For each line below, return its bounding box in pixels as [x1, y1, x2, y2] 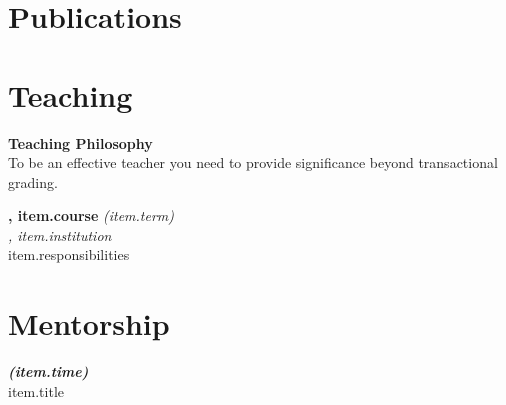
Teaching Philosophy [8, 132, 153, 153]
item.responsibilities [8, 244, 130, 265]
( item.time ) [8, 361, 89, 382]
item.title [8, 380, 64, 401]
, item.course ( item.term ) [8, 205, 175, 226]
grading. [8, 171, 58, 192]
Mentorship [8, 303, 170, 344]
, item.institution [8, 224, 112, 245]
